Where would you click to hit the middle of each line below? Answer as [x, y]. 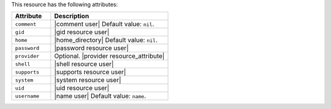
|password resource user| [91, 48]
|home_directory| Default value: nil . [106, 40]
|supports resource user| [90, 72]
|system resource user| [88, 80]
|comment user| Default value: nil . [104, 24]
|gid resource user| [82, 32]
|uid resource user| [82, 88]
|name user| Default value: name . [100, 96]
